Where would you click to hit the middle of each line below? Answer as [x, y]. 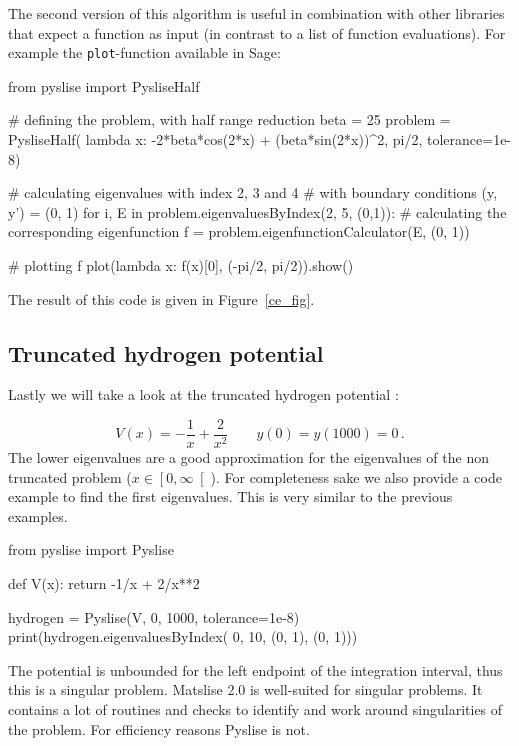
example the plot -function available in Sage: [144, 52]
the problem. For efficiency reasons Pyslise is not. [159, 728]
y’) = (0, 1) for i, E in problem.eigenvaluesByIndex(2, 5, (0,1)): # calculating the [257, 211]
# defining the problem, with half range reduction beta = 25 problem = [229, 119]
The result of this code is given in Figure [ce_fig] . [161, 298]
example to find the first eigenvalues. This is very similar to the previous [230, 496]
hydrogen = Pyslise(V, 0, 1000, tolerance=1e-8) [154, 616]
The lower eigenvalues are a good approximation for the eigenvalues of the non [248, 457]
